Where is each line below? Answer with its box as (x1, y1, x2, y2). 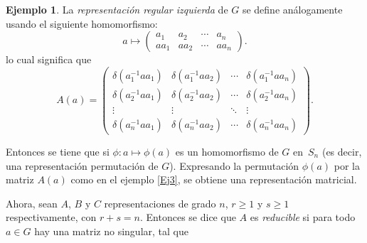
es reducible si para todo (250, 210, 356, 225)
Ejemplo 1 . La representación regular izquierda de (6, 2, 228, 16)
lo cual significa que (6, 52, 92, 67)
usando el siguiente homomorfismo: (6, 16, 158, 31)
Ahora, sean (6, 195, 58, 210)
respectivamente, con (6, 210, 97, 225)
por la (334, 158, 360, 173)
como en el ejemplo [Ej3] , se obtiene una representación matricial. (70, 172, 357, 187)
